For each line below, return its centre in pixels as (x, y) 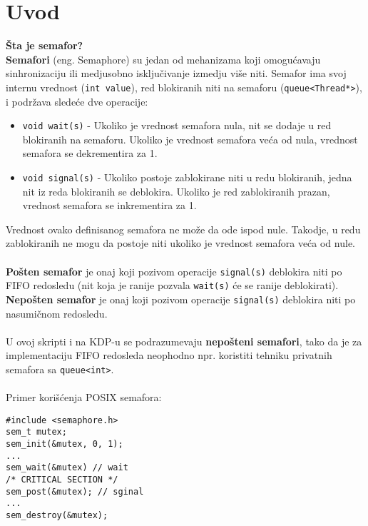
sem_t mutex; (36, 432)
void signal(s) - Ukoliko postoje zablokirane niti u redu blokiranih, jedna (187, 177)
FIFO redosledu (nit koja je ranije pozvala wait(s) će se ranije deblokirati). (172, 285)
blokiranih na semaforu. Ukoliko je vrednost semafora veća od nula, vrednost (190, 139)
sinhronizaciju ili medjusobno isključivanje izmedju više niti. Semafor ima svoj (176, 73)
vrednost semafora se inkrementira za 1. (109, 205)
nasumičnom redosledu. (57, 313)
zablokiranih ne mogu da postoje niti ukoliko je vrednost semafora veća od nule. (180, 243)
